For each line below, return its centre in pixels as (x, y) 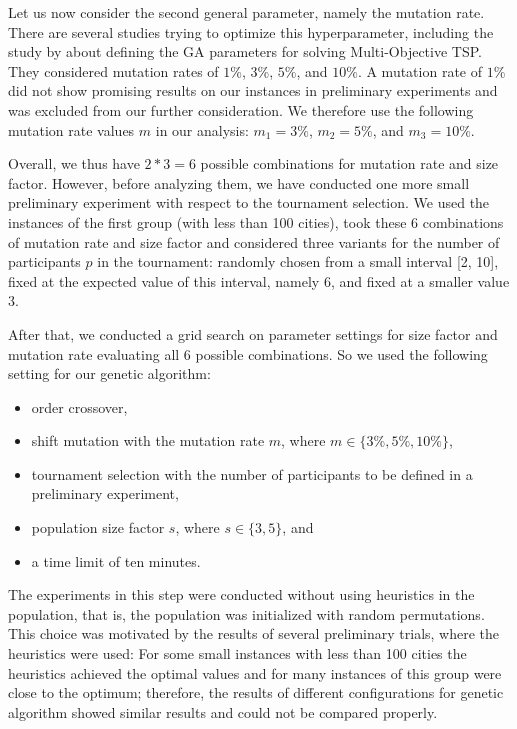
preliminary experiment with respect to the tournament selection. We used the (249, 202)
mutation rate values (71, 129)
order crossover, (79, 406)
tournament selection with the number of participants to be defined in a (252, 473)
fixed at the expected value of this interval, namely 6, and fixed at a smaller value (259, 280)
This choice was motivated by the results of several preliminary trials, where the (254, 633)
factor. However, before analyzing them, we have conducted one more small (239, 182)
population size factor (98, 527)
